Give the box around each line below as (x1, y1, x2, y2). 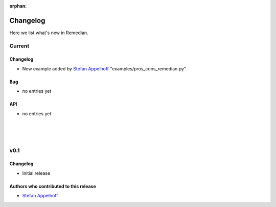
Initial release (22, 170, 51, 176)
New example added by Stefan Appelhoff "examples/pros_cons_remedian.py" (22, 65, 187, 71)
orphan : (9, 3, 27, 9)
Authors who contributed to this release (9, 183, 97, 189)
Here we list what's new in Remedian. (9, 30, 89, 36)
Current (9, 42, 30, 49)
